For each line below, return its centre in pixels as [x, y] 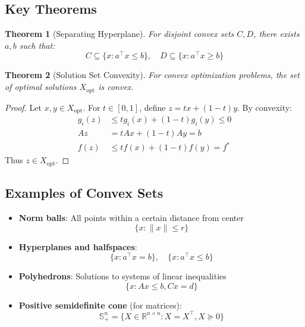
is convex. [116, 87]
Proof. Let [23, 107]
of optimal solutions [41, 87]
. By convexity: [265, 107]
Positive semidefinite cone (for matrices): [100, 305]
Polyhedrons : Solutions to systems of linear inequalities [122, 276]
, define [152, 107]
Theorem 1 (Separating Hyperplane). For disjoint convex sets [120, 34]
